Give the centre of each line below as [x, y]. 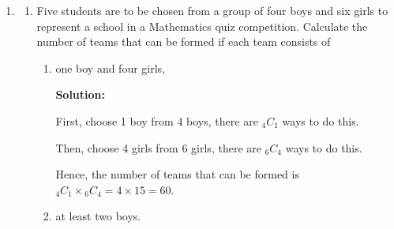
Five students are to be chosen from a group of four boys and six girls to [212, 10]
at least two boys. [98, 216]
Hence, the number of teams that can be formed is [177, 174]
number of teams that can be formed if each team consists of [184, 41]
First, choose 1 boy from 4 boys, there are [157, 120]
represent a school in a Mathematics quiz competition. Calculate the [202, 26]
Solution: [80, 94]
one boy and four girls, [111, 68]
